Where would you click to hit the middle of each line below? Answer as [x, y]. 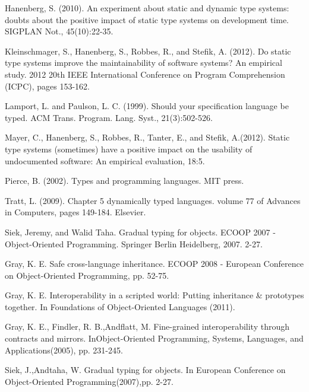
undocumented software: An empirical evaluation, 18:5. [105, 160]
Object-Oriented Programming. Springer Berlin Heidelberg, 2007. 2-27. [134, 243]
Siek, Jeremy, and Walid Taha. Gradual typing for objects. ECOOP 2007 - [140, 232]
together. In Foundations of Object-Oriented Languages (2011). [120, 306]
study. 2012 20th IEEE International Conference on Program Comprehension [145, 74]
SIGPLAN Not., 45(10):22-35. [59, 31]
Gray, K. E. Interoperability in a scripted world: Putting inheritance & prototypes [154, 295]
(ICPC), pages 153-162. [47, 86]
